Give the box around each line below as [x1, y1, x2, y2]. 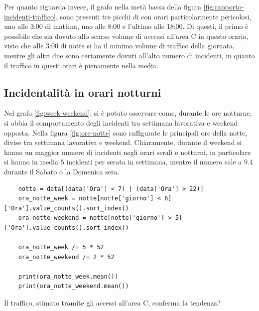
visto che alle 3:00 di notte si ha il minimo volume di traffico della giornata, [4, 40, 235, 51]
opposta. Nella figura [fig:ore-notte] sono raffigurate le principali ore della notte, [4, 127, 248, 138]
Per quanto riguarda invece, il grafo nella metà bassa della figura [4, 1, 202, 11]
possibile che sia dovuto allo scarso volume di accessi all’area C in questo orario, [4, 30, 249, 41]
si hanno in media [4, 156, 58, 167]
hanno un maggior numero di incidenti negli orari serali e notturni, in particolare [4, 147, 251, 157]
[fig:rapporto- [203, 1, 244, 11]
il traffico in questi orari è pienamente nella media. [4, 60, 158, 70]
